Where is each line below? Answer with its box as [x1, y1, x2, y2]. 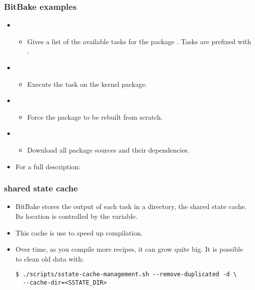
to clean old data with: [15, 253, 84, 264]
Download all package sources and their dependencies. [27, 144, 190, 155]
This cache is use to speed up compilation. [15, 227, 143, 237]
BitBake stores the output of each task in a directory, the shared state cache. [15, 201, 247, 211]
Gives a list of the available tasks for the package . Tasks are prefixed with [27, 36, 252, 46]
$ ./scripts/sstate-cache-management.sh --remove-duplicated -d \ [15, 271, 237, 278]
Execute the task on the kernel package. [27, 79, 148, 89]
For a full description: [15, 161, 81, 171]
